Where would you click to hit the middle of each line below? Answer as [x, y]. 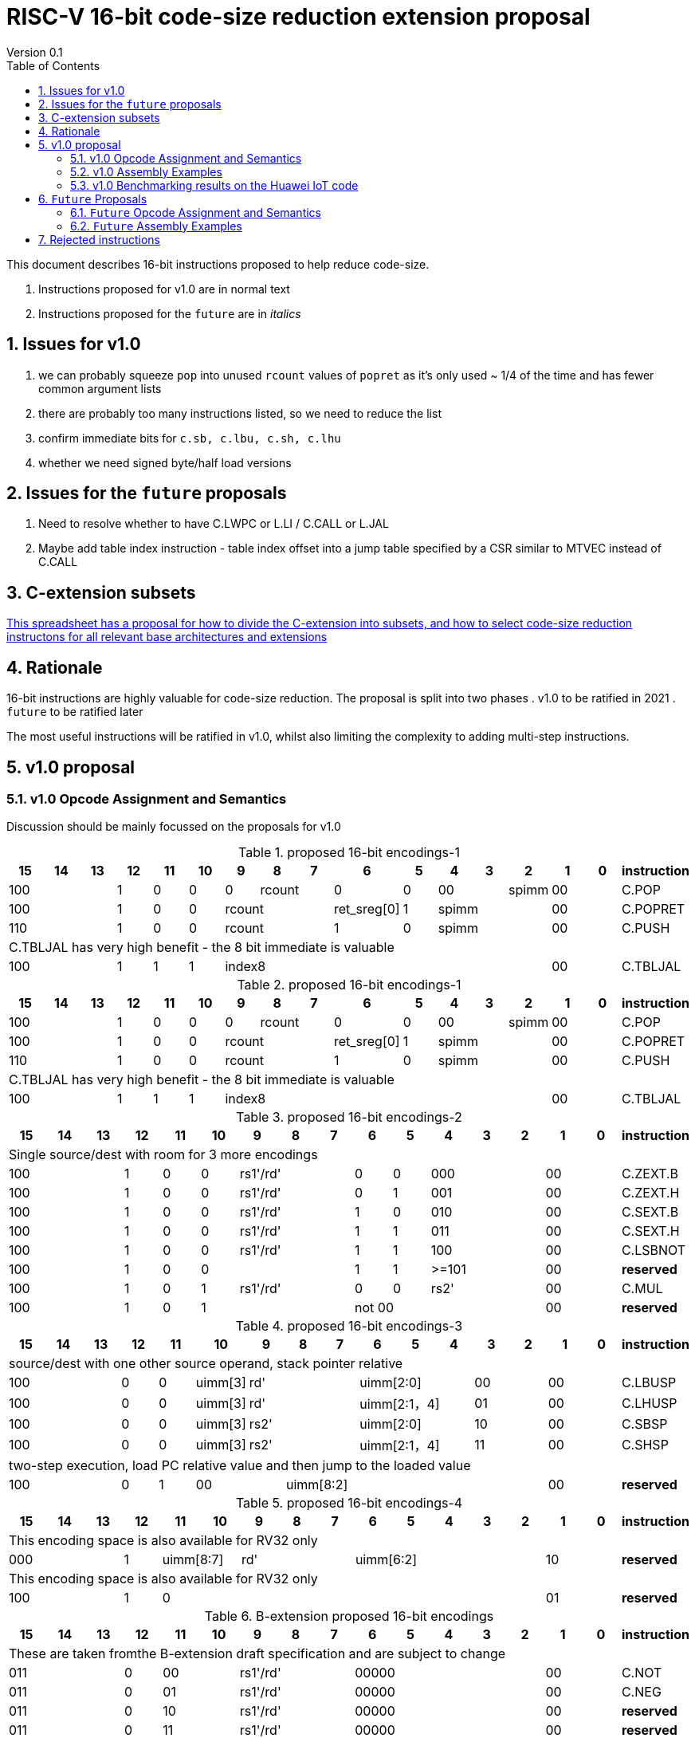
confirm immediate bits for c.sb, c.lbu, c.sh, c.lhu [190, 438]
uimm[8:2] [317, 1485]
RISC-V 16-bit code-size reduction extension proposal [298, 17]
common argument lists [100, 388]
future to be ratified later [75, 712]
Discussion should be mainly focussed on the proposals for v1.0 [174, 827]
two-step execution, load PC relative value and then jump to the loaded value [240, 1466]
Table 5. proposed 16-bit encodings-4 [349, 1503]
